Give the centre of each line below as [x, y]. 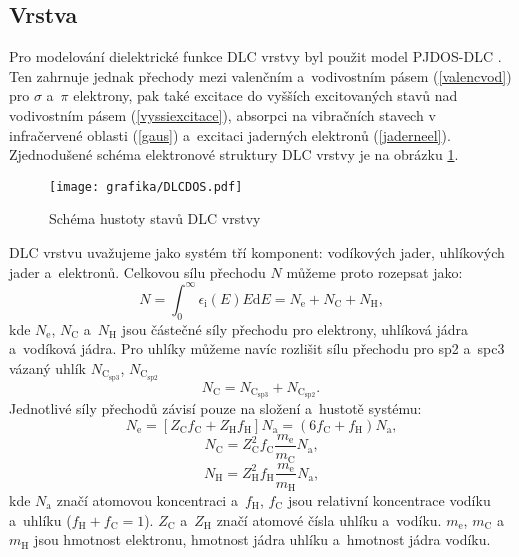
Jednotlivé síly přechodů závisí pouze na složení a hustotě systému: [215, 408]
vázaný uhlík [48, 367]
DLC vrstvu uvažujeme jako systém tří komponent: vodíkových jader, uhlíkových [257, 252]
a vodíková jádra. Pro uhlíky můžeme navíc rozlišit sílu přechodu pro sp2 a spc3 [257, 348]
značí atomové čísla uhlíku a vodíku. [329, 519]
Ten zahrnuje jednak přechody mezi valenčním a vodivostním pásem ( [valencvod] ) [260, 75]
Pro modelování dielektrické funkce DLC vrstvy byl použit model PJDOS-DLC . [255, 56]
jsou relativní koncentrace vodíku [389, 500]
